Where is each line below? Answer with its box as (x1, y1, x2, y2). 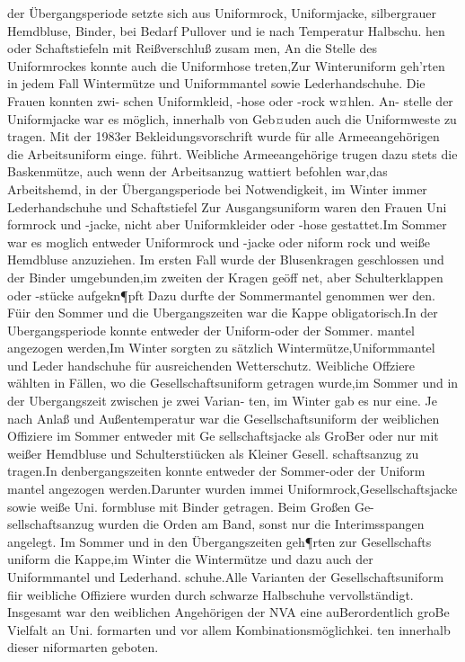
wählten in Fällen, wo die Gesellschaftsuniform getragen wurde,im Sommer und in (7, 373, 459, 392)
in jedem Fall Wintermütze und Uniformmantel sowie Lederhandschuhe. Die (7, 74, 426, 93)
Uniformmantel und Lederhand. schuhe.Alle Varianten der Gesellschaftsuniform (7, 568, 444, 586)
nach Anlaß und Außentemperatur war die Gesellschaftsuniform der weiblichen (7, 408, 440, 427)
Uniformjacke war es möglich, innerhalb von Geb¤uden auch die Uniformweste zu (7, 109, 457, 128)
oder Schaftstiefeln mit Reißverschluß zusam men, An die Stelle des (7, 39, 377, 58)
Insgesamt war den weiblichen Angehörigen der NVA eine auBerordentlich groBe (7, 603, 450, 622)
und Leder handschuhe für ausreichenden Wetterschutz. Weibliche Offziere (7, 355, 416, 374)
